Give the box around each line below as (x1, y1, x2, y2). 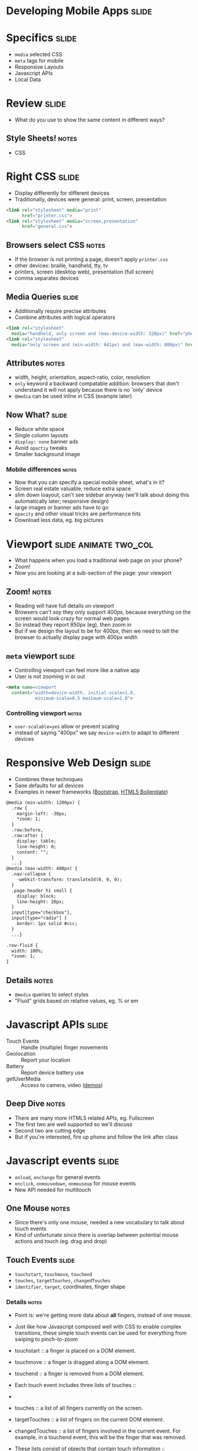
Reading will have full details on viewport (14, 602, 114, 610)
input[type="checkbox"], (11, 910, 72, 915)
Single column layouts (14, 432, 69, 439)
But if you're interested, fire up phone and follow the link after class (14, 1133, 179, 1140)
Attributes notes (6, 358, 65, 368)
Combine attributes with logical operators (14, 314, 116, 321)
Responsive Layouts (14, 63, 64, 70)
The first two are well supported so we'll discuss (14, 1120, 133, 1128)
